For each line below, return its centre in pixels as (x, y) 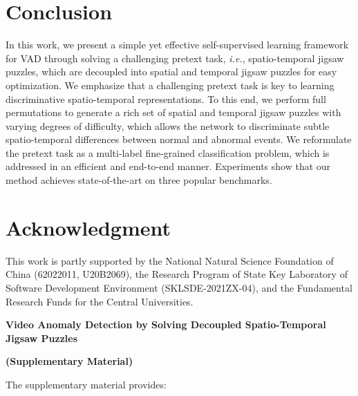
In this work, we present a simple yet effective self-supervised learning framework (177, 45)
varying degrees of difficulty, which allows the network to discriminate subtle (168, 125)
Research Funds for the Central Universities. (100, 301)
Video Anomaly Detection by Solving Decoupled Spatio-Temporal (166, 324)
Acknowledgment (88, 227)
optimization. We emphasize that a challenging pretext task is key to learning (170, 85)
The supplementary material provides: (86, 384)
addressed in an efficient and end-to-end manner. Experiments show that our (168, 166)
